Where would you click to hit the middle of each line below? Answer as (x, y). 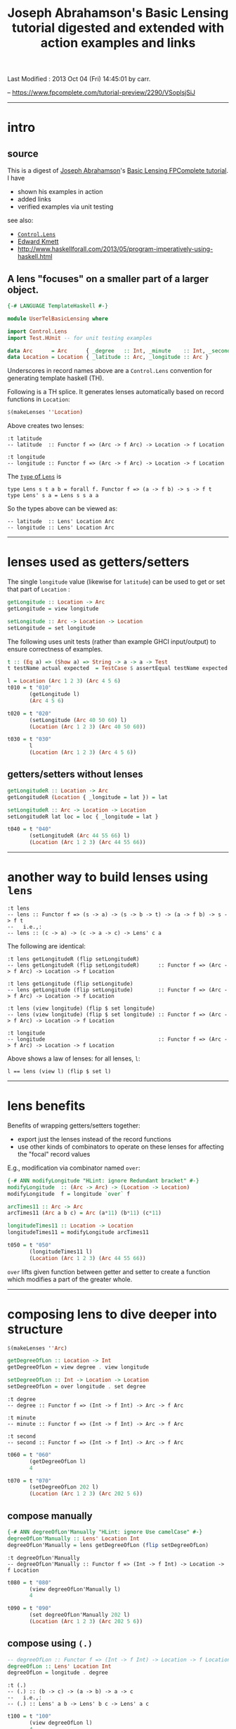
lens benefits (46, 1106)
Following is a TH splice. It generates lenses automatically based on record (116, 392)
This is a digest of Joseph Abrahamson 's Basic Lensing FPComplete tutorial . (118, 171)
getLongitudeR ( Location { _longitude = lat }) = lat (88, 797)
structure (35, 1329)
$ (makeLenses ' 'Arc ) (38, 1348)
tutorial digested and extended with (118, 28)
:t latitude (25, 439)
